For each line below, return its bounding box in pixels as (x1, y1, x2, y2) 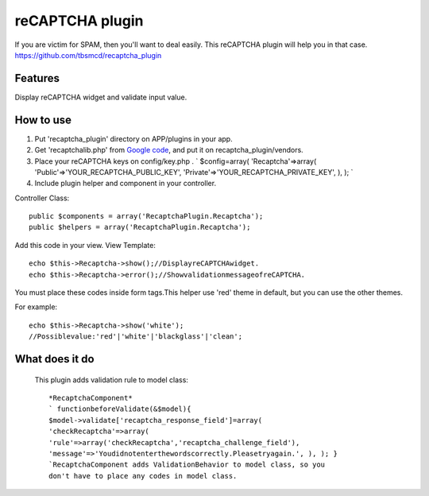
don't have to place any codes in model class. (48, 471, 238, 480)
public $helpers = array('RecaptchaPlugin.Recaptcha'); (29, 223, 251, 232)
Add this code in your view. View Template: (14, 240, 157, 250)
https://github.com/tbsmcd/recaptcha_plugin (14, 50, 162, 60)
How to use (14, 113, 71, 126)
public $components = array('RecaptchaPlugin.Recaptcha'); (29, 211, 264, 221)
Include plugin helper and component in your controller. (34, 179, 217, 188)
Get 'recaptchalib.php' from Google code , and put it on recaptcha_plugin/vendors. (34, 145, 303, 155)
